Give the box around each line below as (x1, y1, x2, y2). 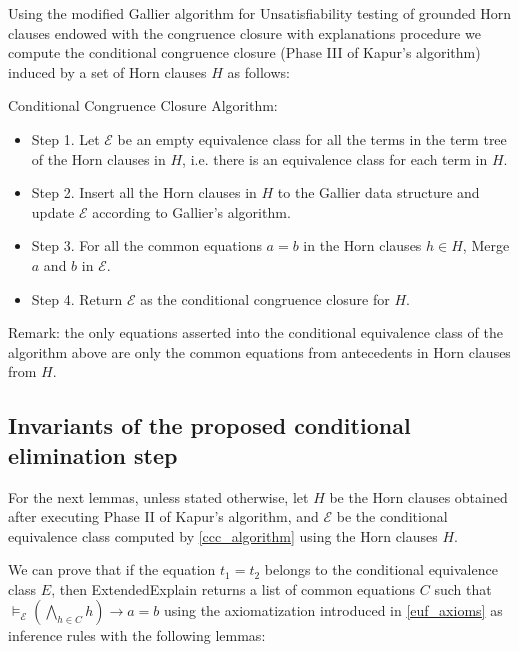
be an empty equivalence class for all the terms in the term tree (117, 128, 507, 149)
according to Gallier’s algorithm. (92, 201, 291, 222)
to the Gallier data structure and (277, 182, 480, 203)
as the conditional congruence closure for (140, 288, 390, 309)
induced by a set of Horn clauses (8, 61, 207, 82)
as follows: (227, 61, 290, 82)
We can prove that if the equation (8, 559, 216, 580)
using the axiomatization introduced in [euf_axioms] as (164, 600, 503, 621)
